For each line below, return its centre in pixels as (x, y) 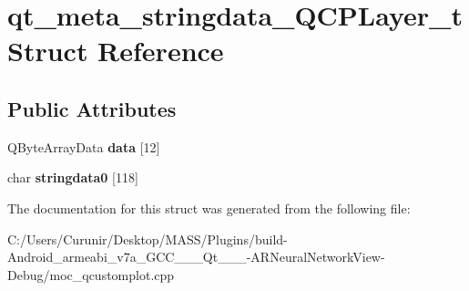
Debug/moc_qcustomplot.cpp (91, 274)
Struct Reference (116, 51)
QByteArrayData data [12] (84, 146)
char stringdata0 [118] (73, 177)
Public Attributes (92, 108)
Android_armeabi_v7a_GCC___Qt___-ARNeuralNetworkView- (196, 257)
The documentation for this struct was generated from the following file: (209, 208)
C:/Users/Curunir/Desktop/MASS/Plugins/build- (148, 239)
